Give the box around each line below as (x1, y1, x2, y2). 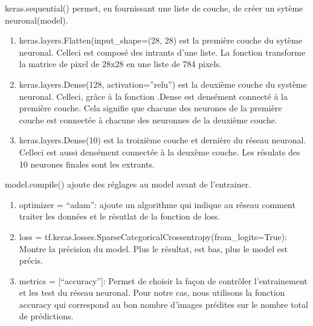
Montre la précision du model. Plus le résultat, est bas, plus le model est (19, 242, 288, 255)
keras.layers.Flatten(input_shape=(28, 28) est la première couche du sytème (19, 34, 302, 47)
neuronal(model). (5, 13, 68, 26)
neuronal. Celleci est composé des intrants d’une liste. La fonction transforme (19, 45, 306, 58)
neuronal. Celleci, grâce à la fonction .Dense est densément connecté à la (19, 90, 288, 102)
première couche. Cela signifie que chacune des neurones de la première (19, 102, 282, 114)
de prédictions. (19, 310, 74, 322)
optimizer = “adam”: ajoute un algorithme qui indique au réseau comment (19, 198, 295, 210)
